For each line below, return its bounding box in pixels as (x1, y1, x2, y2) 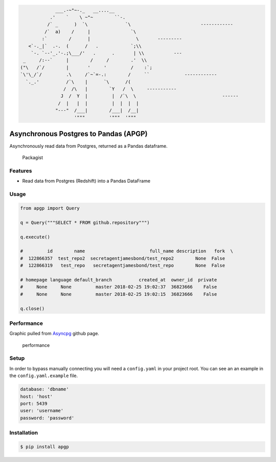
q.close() (20, 305, 45, 312)
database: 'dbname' (20, 386, 69, 392)
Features (9, 167, 32, 174)
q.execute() (20, 234, 51, 240)
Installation (9, 429, 38, 436)
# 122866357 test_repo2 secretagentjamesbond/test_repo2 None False (20, 255, 225, 261)
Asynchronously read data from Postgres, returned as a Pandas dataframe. (9, 143, 168, 149)
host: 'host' (20, 393, 53, 399)
